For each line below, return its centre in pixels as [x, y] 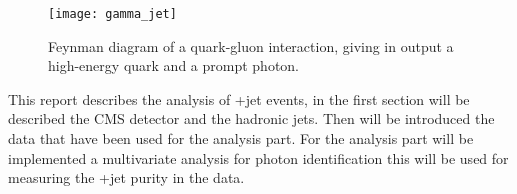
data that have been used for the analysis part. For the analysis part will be [241, 138]
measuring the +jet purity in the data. [126, 177]
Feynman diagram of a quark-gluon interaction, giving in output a [251, 45]
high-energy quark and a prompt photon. [174, 65]
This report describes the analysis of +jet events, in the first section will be [239, 98]
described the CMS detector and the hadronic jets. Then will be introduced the [251, 118]
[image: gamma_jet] [112, 14]
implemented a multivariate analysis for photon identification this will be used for [258, 157]
